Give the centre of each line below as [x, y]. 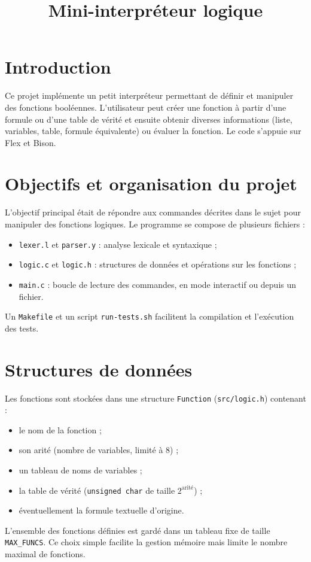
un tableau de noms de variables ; [80, 470]
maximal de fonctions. [45, 554]
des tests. [22, 328]
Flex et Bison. [31, 142]
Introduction [58, 67]
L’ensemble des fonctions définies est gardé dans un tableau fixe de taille [138, 530]
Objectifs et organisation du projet [151, 183]
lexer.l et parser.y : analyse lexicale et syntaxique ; [118, 244]
